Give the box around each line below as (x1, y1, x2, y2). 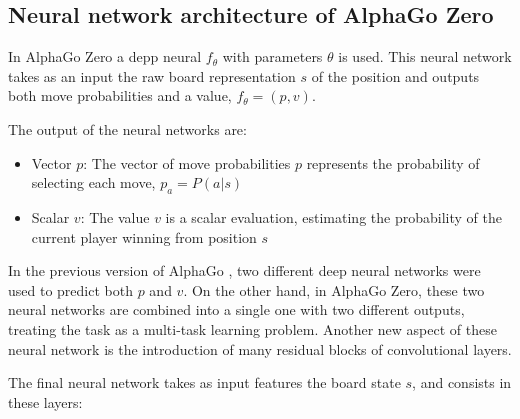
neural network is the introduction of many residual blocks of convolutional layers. (8, 338, 512, 359)
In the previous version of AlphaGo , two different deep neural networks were (8, 260, 481, 281)
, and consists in (412, 372, 512, 393)
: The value (80, 206, 150, 227)
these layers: (8, 391, 83, 412)
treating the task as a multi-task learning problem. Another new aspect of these (8, 318, 497, 339)
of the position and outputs (311, 65, 480, 86)
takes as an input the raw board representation (8, 65, 296, 86)
